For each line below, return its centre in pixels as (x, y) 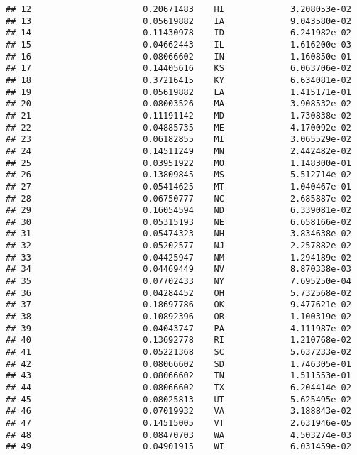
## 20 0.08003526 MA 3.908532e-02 (178, 104)
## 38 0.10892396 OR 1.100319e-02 (178, 317)
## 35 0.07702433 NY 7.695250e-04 (178, 281)
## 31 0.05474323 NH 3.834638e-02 (178, 234)
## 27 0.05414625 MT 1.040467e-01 (178, 186)
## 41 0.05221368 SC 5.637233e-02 (178, 352)
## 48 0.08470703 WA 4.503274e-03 (178, 435)
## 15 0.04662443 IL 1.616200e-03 (178, 44)
